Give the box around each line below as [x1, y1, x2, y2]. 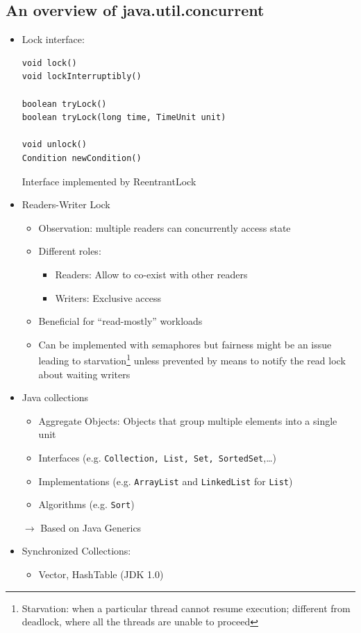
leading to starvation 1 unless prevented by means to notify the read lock [38, 351, 346, 367]
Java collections [22, 390, 88, 405]
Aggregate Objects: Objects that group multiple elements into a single [38, 413, 337, 428]
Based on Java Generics [40, 520, 142, 534]
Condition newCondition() [22, 153, 142, 163]
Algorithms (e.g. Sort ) [38, 497, 135, 512]
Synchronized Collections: [22, 543, 131, 558]
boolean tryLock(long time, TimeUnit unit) [22, 112, 226, 123]
